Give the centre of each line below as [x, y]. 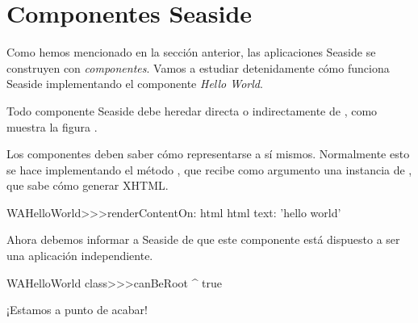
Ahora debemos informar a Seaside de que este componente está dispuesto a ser [203, 239]
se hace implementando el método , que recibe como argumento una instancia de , [209, 169]
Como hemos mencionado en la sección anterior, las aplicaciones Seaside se [191, 52]
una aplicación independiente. [80, 256]
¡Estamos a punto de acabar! [77, 310]
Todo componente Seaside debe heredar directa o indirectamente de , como [192, 110]
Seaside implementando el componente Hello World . [135, 84]
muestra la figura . [52, 126]
